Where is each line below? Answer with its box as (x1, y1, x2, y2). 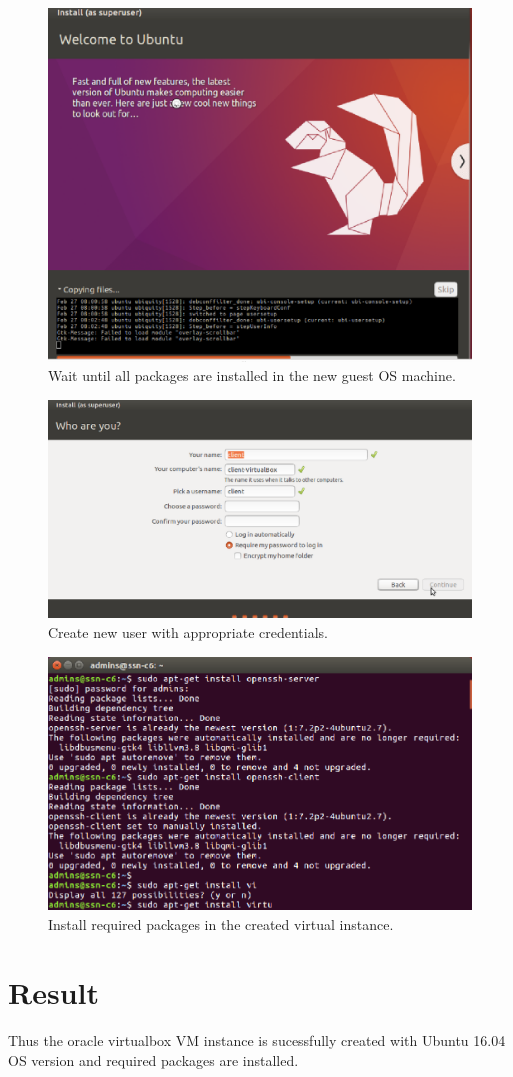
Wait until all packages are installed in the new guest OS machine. (48, 365, 456, 386)
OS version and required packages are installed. (8, 1049, 299, 1070)
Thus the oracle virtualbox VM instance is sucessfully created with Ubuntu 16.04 (8, 1030, 506, 1051)
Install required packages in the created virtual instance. (48, 913, 394, 934)
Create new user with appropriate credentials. (48, 622, 328, 643)
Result (8, 972, 99, 1013)
